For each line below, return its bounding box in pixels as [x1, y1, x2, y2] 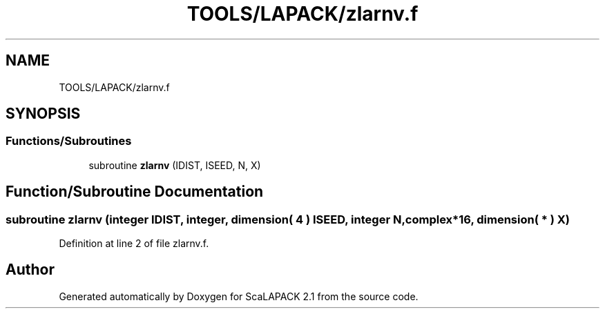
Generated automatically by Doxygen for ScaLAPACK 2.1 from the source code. [59, 290, 419, 302]
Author [6, 261, 55, 279]
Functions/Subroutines [6, 134, 132, 148]
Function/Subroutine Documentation [6, 183, 264, 201]
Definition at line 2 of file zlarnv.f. [59, 237, 209, 250]
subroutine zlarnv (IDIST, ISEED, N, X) [88, 159, 261, 171]
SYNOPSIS [6, 105, 81, 123]
